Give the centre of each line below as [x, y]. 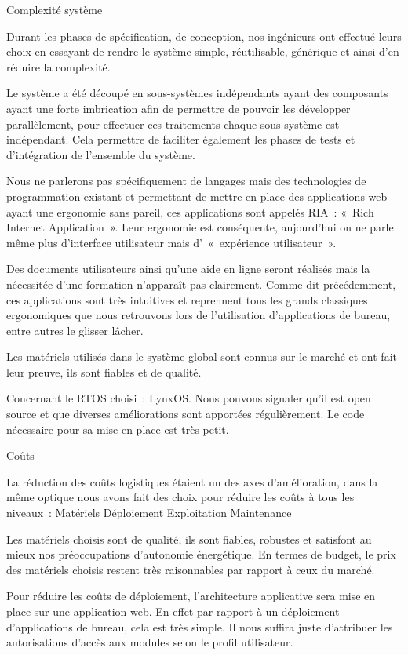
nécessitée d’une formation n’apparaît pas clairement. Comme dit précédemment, [201, 284]
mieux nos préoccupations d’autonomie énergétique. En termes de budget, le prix [201, 554]
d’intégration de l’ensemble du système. [101, 154]
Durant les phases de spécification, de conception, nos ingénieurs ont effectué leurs [204, 36]
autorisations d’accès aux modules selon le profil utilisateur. [150, 642]
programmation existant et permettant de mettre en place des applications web [197, 196]
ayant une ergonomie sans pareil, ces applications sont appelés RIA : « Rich [190, 211]
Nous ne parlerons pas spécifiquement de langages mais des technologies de [186, 181]
